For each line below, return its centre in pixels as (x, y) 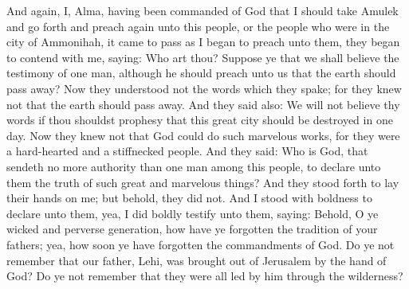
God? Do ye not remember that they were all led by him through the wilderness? (205, 276)
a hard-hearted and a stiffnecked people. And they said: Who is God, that (187, 151)
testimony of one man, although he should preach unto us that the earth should (201, 73)
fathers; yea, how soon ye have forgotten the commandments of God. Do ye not (201, 244)
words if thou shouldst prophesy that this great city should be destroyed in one (200, 120)
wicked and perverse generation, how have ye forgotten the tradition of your (192, 229)
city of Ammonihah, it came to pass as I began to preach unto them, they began (203, 42)
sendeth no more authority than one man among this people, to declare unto (194, 166)
